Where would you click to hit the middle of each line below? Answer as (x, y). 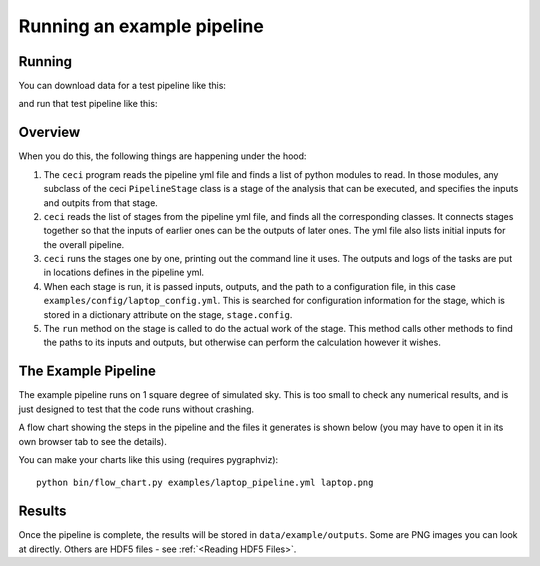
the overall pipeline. (84, 244)
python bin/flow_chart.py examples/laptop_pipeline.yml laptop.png (205, 483)
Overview (49, 132)
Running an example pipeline (141, 26)
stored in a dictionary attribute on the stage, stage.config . (168, 314)
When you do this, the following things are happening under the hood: (162, 156)
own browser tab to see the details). (92, 441)
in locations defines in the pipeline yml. (124, 272)
